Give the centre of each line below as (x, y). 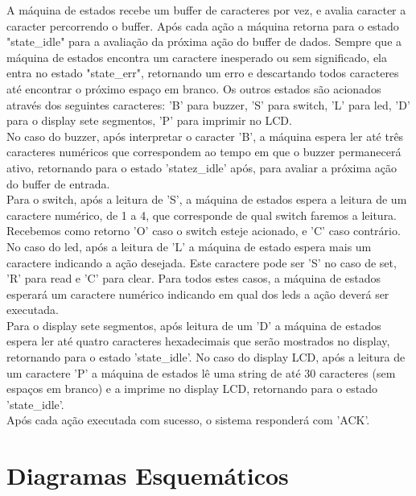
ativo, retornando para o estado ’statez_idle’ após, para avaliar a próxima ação (202, 167)
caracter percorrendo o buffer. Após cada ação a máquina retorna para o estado (203, 25)
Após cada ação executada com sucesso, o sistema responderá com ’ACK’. (188, 420)
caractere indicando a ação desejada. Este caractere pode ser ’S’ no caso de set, (202, 262)
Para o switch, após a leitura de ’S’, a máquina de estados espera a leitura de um (207, 199)
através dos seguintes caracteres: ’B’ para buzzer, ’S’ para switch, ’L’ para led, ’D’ (208, 104)
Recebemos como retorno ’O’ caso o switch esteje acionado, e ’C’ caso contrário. (204, 231)
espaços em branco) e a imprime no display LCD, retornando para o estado (192, 389)
